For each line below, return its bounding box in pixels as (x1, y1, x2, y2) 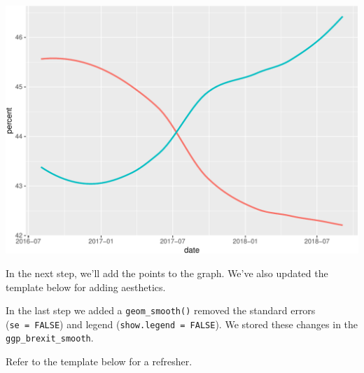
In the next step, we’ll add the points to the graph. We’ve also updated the (6, 265, 328, 280)
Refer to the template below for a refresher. (6, 354, 192, 369)
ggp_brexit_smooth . (6, 330, 94, 345)
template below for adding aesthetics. (6, 279, 166, 294)
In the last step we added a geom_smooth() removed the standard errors (6, 303, 316, 318)
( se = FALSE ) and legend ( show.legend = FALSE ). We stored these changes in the (6, 316, 358, 331)
